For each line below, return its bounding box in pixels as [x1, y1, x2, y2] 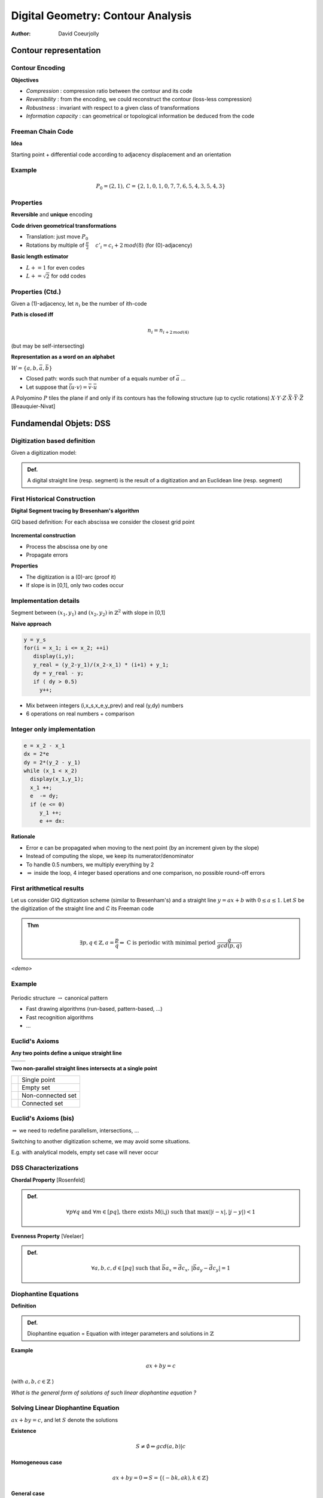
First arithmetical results [11, 884, 84, 892]
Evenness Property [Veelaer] [11, 1232, 84, 1240]
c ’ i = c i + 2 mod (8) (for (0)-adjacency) [95, 241, 193, 250]
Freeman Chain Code [11, 128, 74, 136]
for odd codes [51, 273, 86, 280]
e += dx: [39, 818, 65, 824]
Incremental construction [11, 532, 76, 539]
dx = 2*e [23, 751, 50, 757]
